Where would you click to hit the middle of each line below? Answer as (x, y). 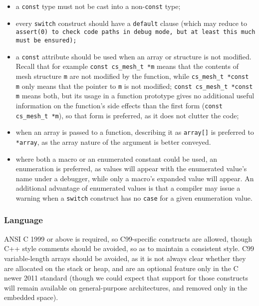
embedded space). (31, 297)
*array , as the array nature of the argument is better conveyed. (113, 142)
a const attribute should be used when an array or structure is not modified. (133, 56)
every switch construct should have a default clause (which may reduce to (131, 23)
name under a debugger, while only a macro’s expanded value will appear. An (135, 178)
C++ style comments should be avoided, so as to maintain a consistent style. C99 (129, 248)
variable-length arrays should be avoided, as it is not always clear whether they (125, 258)
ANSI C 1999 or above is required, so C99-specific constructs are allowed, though (128, 238)
